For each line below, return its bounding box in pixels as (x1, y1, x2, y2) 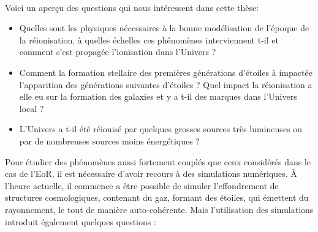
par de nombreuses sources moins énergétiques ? (19, 134, 200, 147)
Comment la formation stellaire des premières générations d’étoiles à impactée (19, 65, 312, 78)
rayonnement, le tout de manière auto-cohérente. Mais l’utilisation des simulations (5, 203, 314, 215)
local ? (19, 102, 44, 114)
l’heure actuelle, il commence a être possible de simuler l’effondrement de (5, 179, 279, 192)
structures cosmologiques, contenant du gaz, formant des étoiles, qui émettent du (5, 191, 309, 204)
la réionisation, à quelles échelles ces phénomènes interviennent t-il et (19, 33, 279, 46)
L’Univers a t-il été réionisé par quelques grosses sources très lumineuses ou (19, 122, 303, 135)
